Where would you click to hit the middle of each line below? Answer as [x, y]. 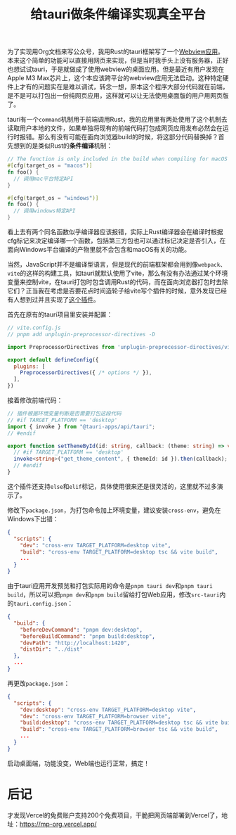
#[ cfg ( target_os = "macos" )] [50, 166]
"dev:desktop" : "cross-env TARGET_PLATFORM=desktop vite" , [108, 710]
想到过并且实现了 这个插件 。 [59, 300]
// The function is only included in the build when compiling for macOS [118, 159]
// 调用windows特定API [45, 211]
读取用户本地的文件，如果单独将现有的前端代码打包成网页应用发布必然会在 [115, 128]
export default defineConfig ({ [53, 359]
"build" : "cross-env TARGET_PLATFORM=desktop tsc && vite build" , [119, 552]
